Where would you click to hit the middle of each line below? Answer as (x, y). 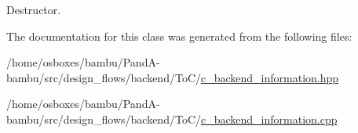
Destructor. (34, 9)
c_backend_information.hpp (270, 77)
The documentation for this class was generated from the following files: (179, 36)
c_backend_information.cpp (269, 119)
